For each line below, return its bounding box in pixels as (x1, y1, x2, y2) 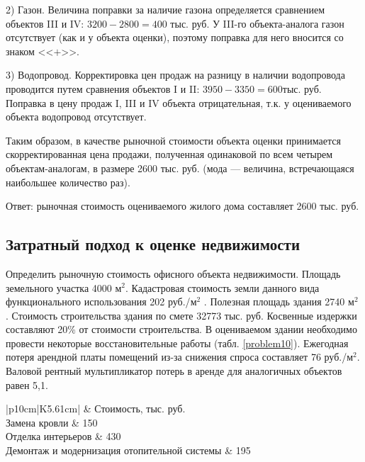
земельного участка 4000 (6, 280, 112, 295)
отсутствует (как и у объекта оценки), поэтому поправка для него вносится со (6, 30, 344, 45)
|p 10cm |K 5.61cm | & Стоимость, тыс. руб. (6, 401, 186, 416)
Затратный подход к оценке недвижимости (6, 233, 300, 255)
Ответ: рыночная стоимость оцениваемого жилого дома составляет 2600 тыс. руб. (6, 198, 359, 213)
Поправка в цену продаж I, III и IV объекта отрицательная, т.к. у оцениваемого (6, 95, 352, 110)
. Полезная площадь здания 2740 (203, 294, 345, 309)
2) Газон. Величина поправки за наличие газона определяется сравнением (6, 2, 325, 16)
